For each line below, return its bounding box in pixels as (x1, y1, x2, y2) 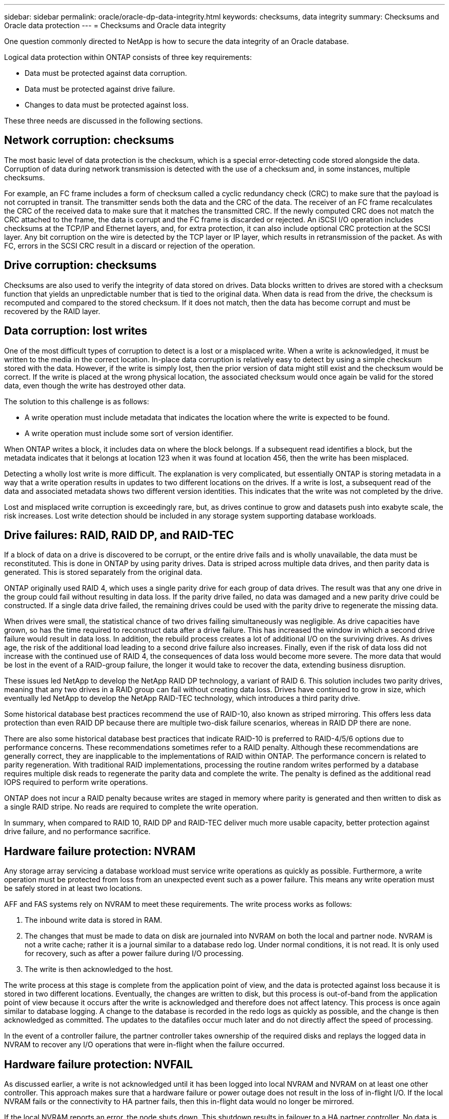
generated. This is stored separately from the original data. (4, 568, 202, 577)
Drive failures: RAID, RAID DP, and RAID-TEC (4, 528, 234, 542)
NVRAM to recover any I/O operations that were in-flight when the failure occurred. (4, 1040, 285, 1049)
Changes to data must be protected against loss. (25, 100, 189, 109)
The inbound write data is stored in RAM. (25, 916, 162, 925)
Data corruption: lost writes (4, 324, 148, 338)
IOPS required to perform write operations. (4, 778, 148, 787)
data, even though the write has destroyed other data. (4, 381, 186, 390)
